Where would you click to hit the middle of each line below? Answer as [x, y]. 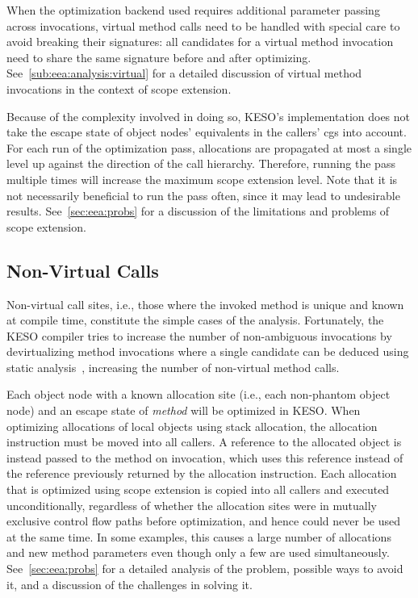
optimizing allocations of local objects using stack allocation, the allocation [192, 426]
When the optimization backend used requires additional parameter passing [193, 10]
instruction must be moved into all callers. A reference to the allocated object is [204, 442]
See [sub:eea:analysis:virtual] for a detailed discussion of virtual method [184, 73]
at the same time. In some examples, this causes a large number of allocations [199, 536]
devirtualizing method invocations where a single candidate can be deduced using [208, 351]
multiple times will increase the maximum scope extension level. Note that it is [202, 179]
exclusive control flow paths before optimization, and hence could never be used [204, 521]
